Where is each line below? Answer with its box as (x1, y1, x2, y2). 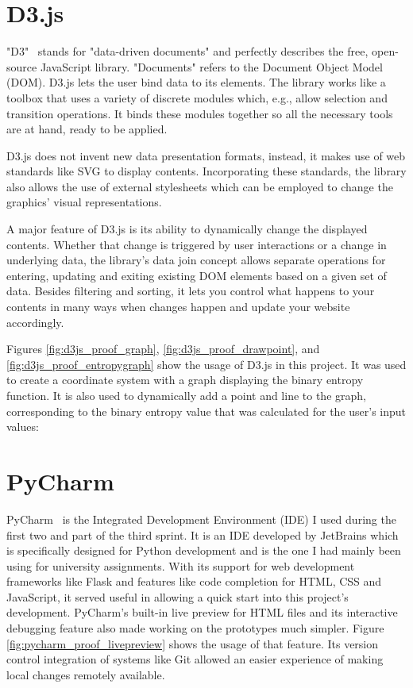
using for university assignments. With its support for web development (6, 557, 355, 574)
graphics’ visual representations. (6, 194, 162, 210)
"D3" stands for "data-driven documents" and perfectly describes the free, (6, 43, 369, 60)
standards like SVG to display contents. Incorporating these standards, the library (6, 163, 407, 179)
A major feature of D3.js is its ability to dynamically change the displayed (6, 221, 368, 237)
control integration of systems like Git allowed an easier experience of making (6, 651, 384, 667)
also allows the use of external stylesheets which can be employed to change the (6, 178, 393, 194)
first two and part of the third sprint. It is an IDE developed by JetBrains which (6, 526, 399, 543)
